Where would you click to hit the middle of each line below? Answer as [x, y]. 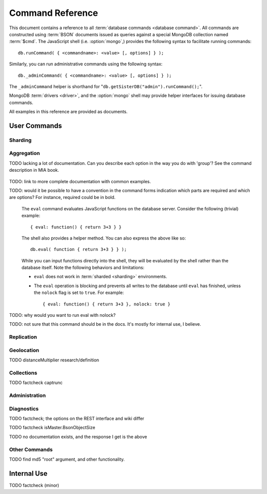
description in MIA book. [34, 170]
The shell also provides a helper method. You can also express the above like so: [104, 238]
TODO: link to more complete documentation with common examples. [80, 181]
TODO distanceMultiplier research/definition [54, 360]
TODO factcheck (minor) [34, 485]
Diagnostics [24, 408]
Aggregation [24, 153]
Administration [27, 395]
